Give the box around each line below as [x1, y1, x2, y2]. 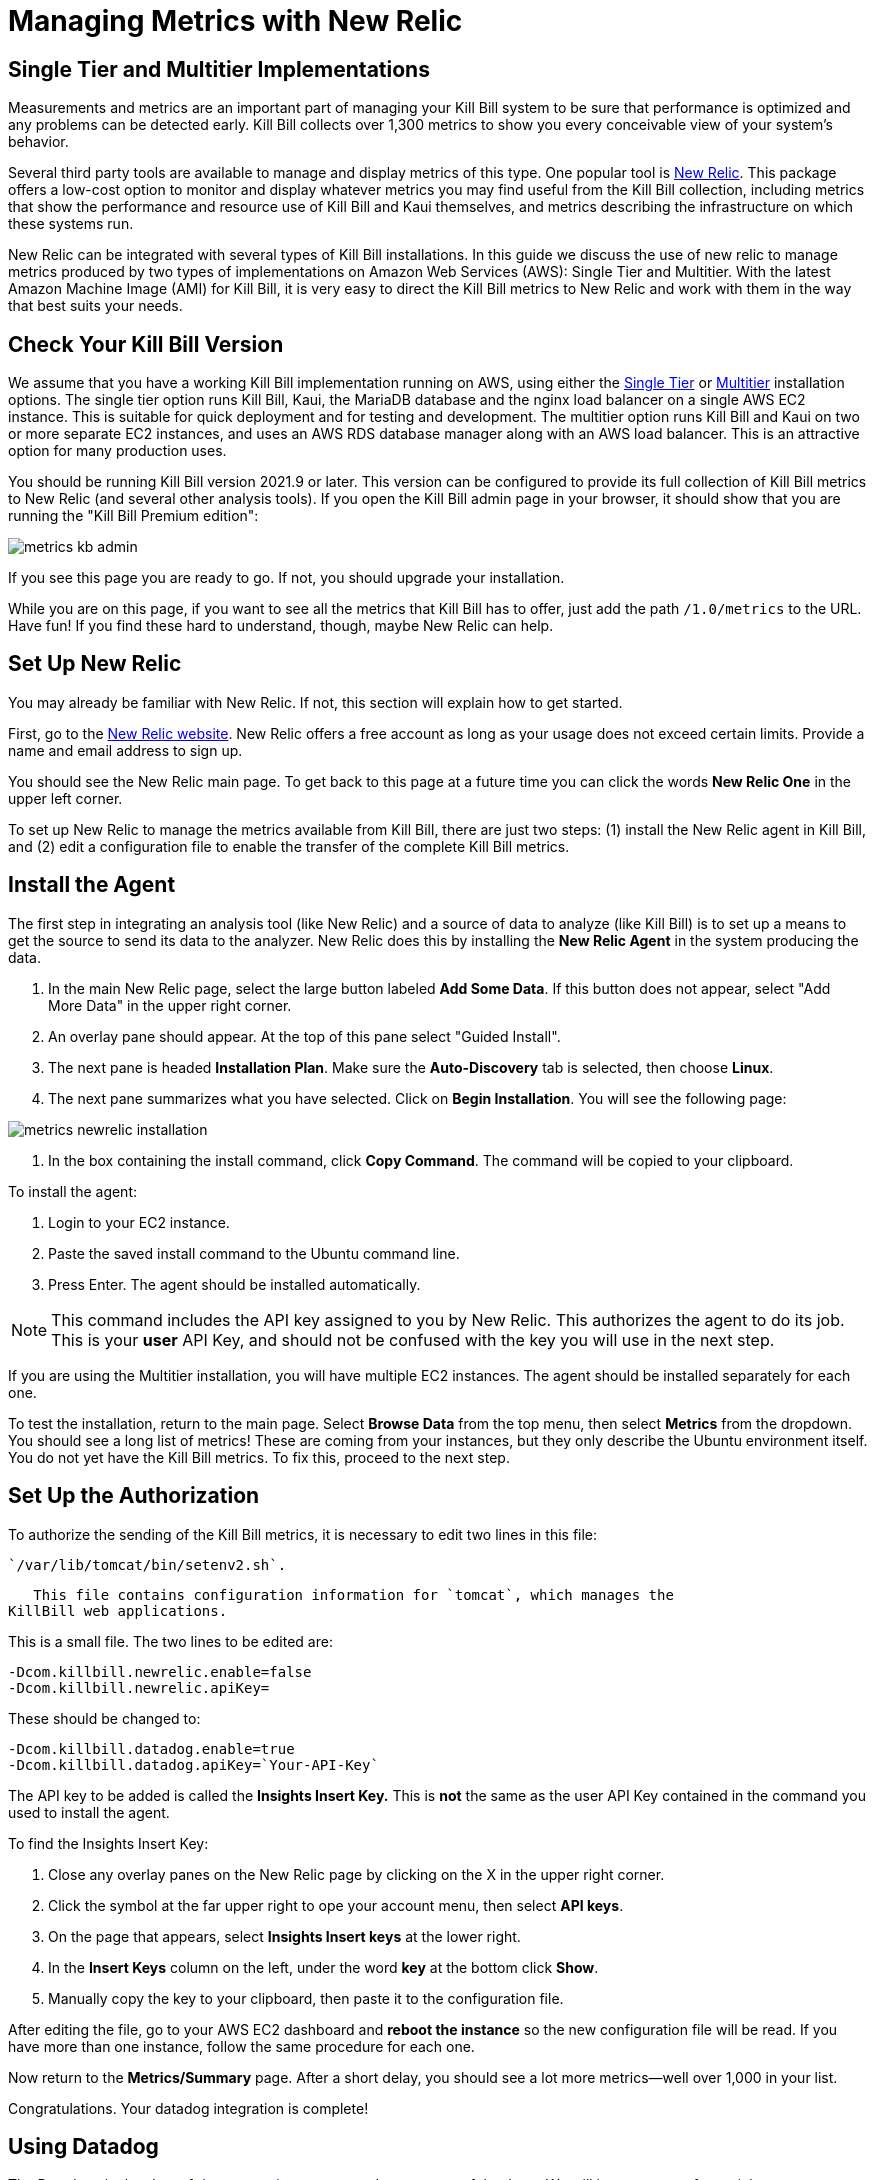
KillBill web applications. [8, 1602, 228, 1619]
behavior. [8, 133, 69, 151]
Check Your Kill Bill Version [8, 331, 284, 357]
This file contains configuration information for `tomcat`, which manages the [33, 1586, 674, 1603]
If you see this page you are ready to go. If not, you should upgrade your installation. [8, 569, 565, 587]
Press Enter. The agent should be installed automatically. [48, 1275, 421, 1293]
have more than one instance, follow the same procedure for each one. [8, 2037, 475, 2055]
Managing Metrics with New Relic [8, 4, 463, 38]
